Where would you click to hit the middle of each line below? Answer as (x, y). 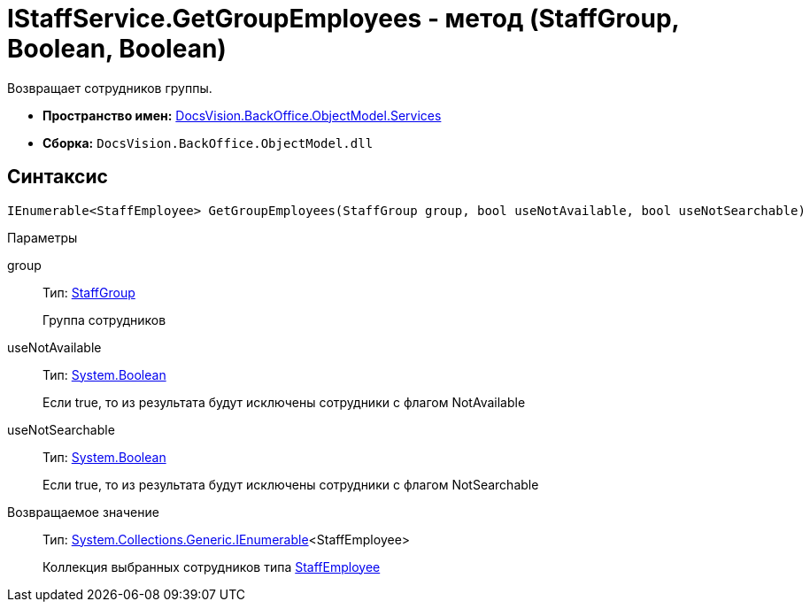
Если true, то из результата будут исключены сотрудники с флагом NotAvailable (284, 402)
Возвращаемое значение (83, 512)
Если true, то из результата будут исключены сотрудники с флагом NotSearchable (291, 484)
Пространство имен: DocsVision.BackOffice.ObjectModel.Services (242, 115)
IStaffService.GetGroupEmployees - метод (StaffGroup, (343, 19)
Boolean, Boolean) (117, 49)
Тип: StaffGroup (89, 292)
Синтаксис (58, 177)
